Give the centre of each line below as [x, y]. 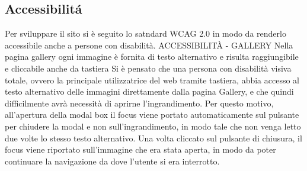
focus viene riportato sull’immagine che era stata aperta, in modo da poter [140, 149]
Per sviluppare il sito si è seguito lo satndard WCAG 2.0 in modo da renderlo [145, 33]
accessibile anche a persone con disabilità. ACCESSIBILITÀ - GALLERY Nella [149, 45]
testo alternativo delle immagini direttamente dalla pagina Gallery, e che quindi [149, 91]
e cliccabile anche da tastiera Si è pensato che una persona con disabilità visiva [148, 68]
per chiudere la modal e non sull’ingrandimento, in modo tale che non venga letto [153, 126]
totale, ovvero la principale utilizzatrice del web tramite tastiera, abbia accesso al [152, 80]
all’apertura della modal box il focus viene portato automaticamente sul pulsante [152, 114]
